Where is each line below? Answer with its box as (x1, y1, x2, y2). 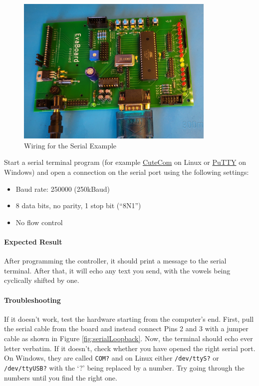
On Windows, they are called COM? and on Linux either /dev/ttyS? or (4, 353, 219, 363)
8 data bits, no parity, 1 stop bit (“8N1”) (15, 200, 141, 211)
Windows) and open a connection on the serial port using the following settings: (4, 167, 249, 177)
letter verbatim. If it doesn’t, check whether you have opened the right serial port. (4, 343, 256, 353)
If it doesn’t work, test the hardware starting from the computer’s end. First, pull (4, 313, 254, 324)
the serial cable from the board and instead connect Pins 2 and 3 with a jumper (4, 323, 249, 334)
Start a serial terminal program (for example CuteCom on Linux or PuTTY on (4, 157, 246, 167)
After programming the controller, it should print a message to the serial (4, 256, 227, 266)
